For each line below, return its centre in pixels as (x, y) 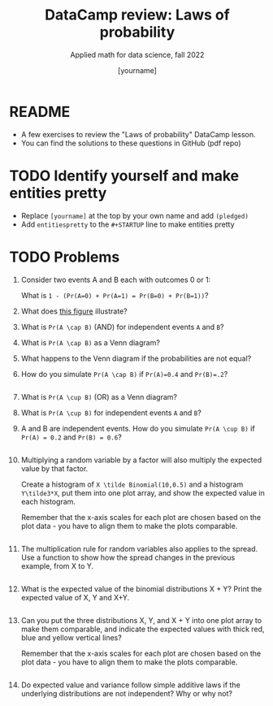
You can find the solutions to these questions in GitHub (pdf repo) (131, 143)
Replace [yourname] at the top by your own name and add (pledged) (134, 215)
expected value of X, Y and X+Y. (75, 597)
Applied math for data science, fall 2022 (137, 54)
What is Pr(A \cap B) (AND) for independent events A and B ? (122, 327)
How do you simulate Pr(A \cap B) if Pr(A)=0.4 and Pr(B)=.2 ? (124, 374)
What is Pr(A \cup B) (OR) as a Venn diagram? (99, 396)
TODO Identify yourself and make (124, 175)
